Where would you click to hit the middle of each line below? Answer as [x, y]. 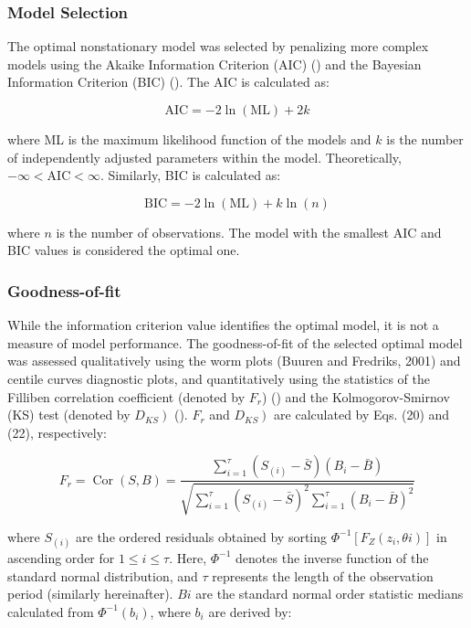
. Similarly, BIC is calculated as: [190, 175]
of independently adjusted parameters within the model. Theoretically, [204, 157]
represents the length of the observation [323, 575]
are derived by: [250, 611]
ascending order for [61, 557]
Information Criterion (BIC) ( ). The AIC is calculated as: [168, 82]
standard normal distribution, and [103, 575]
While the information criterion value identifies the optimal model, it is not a [223, 325]
